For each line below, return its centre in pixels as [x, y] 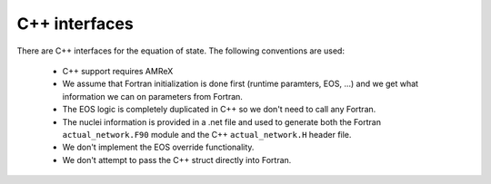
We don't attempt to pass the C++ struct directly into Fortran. [177, 160]
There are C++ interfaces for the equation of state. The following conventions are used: [181, 51]
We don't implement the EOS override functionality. [158, 147]
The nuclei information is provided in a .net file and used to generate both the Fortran [222, 121]
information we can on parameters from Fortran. [152, 96]
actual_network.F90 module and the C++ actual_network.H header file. [207, 134]
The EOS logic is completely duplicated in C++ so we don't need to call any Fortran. [219, 110]
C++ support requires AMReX [118, 71]
